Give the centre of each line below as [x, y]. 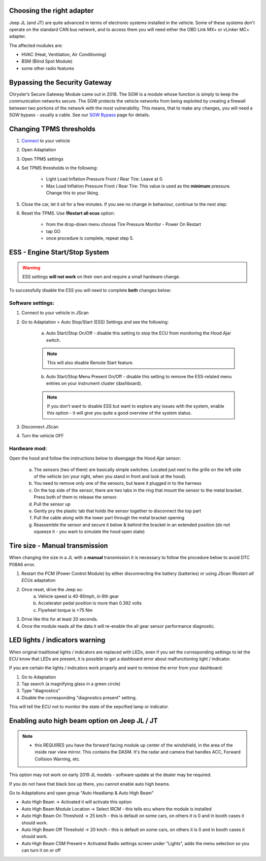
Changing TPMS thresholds [52, 129]
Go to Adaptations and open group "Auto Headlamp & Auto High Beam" [82, 793]
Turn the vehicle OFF [43, 436]
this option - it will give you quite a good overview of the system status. [119, 413]
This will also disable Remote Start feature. [90, 363]
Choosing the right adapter [51, 11]
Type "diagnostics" [41, 691]
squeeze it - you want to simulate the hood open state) [89, 532]
